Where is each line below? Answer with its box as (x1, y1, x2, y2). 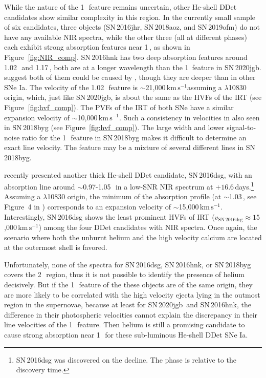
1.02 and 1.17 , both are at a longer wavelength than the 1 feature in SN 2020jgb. (4, 61, 261, 72)
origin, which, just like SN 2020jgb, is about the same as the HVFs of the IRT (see (4, 92, 262, 102)
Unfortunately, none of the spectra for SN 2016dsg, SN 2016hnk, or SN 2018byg (4, 259, 251, 269)
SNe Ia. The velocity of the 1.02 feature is (4, 81, 138, 92)
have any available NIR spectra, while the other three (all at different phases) (4, 31, 247, 42)
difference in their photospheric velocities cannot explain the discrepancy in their (4, 309, 258, 320)
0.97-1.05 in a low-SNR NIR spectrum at (83, 181, 213, 192)
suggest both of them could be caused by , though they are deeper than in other (4, 72, 256, 82)
